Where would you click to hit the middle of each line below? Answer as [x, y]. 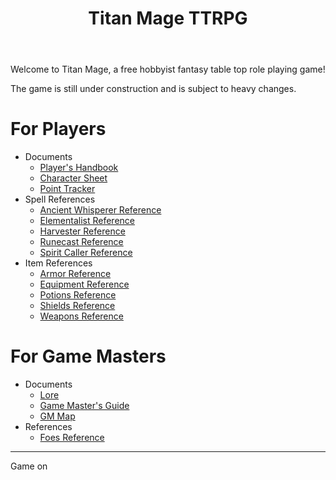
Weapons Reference [81, 316]
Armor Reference [75, 274]
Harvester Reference [82, 231]
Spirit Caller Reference [86, 253]
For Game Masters [88, 356]
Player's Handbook [79, 168]
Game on [29, 466]
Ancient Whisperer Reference [100, 210]
